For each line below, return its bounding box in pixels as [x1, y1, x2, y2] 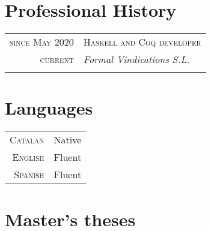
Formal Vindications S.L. [83, 52, 190, 67]
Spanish [14, 167, 44, 182]
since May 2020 [10, 35, 74, 49]
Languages [5, 95, 93, 120]
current [40, 52, 74, 67]
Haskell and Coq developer [83, 35, 201, 49]
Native [54, 133, 82, 147]
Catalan [10, 133, 44, 147]
